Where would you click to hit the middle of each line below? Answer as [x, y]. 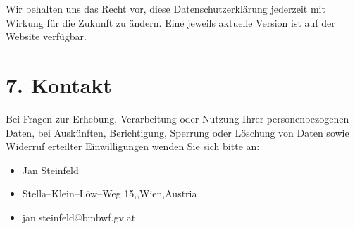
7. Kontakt [59, 84]
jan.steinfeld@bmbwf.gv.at [79, 217]
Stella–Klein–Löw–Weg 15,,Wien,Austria [110, 193]
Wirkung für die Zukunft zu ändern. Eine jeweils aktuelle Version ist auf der [170, 22]
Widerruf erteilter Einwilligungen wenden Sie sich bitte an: [133, 146]
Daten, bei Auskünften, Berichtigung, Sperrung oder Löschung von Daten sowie [177, 132]
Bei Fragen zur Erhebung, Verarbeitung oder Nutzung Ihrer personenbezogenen [177, 118]
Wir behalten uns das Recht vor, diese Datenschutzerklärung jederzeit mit [166, 8]
